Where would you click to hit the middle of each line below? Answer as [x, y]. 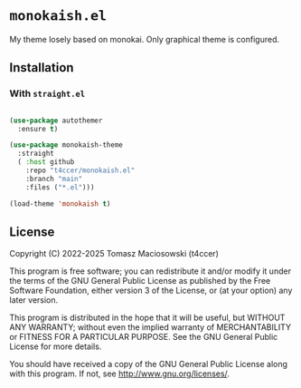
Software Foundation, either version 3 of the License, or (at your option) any [151, 291]
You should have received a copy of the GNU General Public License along [148, 364]
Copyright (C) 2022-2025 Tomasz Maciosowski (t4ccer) [114, 254]
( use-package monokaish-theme [66, 145]
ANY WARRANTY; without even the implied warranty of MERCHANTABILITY [150, 327]
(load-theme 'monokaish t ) [60, 204]
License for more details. [56, 346]
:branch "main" [54, 179]
